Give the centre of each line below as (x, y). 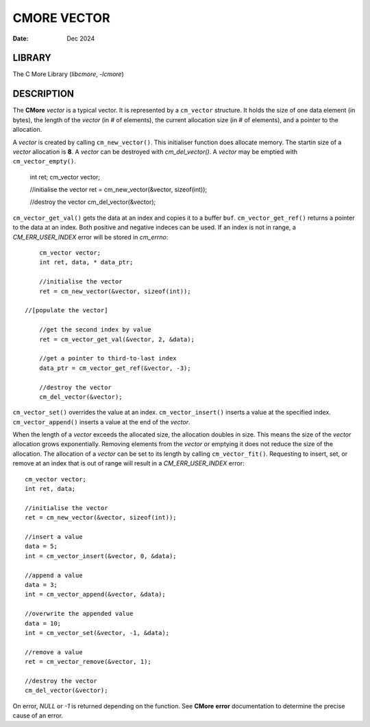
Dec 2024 (81, 38)
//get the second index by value (95, 330)
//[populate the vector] (66, 310)
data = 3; (41, 585)
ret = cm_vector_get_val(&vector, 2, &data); (117, 339)
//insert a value (54, 536)
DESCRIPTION (44, 94)
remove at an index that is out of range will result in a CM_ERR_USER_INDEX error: (128, 463)
